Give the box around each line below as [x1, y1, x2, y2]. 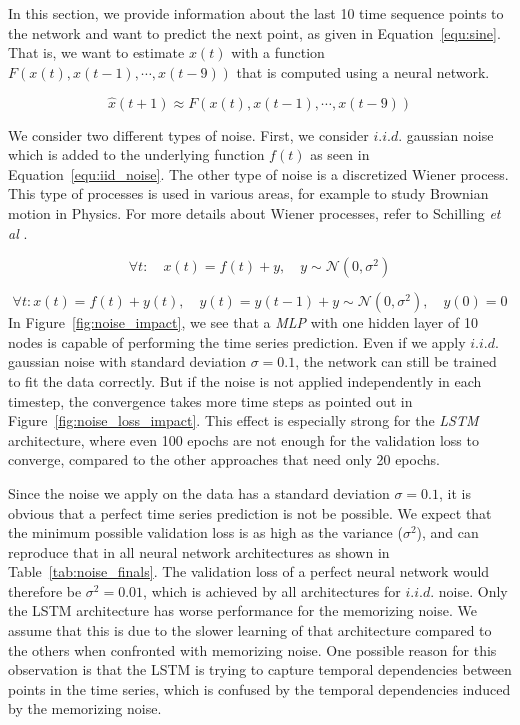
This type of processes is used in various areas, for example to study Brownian [8, 183, 489, 204]
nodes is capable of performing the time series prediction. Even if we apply [8, 331, 466, 352]
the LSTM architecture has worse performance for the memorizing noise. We [8, 600, 477, 621]
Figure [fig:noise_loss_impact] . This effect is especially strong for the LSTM [8, 410, 479, 431]
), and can [416, 522, 479, 543]
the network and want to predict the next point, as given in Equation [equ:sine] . [8, 22, 501, 43]
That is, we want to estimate [8, 42, 185, 63]
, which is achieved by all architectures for [143, 580, 401, 601]
